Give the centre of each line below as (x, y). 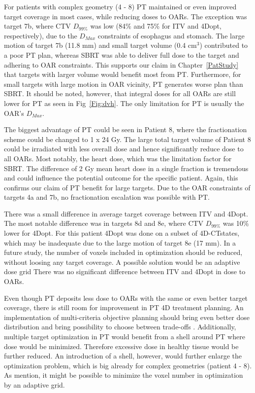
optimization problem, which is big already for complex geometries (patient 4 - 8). (128, 365)
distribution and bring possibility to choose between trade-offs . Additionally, (120, 327)
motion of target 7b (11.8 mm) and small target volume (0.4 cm (100, 45)
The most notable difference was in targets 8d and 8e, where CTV (104, 223)
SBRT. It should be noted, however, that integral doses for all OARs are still (120, 93)
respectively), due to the (41, 35)
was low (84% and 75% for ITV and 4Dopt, (156, 26)
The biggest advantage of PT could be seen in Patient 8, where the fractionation (126, 129)
